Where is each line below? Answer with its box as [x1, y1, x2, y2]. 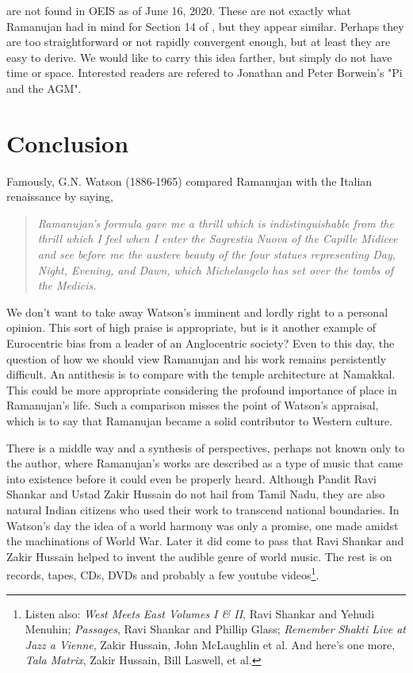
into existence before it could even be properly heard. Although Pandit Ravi [6, 470, 377, 486]
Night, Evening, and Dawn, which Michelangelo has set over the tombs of [37, 261, 394, 278]
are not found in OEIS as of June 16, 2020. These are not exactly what [6, 2, 352, 18]
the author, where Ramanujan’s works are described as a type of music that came [6, 455, 403, 471]
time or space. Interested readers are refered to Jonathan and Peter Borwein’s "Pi [6, 64, 403, 81]
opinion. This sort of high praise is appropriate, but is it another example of [6, 319, 377, 336]
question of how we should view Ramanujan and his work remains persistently [6, 350, 387, 367]
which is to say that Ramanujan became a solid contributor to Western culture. [6, 413, 393, 429]
